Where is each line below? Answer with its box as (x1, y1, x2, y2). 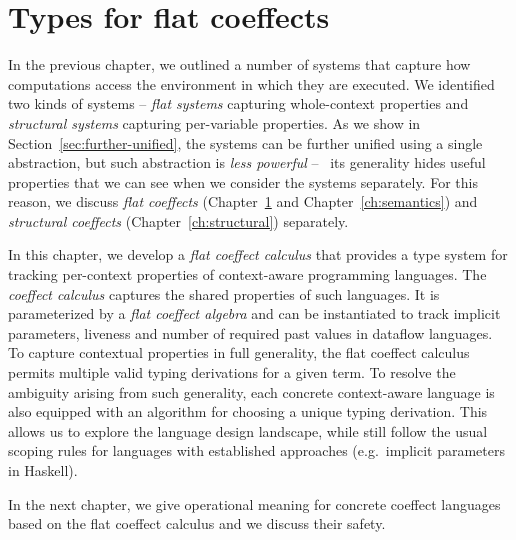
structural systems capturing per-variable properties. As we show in (8, 112, 421, 133)
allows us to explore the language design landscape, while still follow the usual (8, 420, 488, 441)
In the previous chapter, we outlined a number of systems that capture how (8, 54, 471, 75)
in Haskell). (8, 460, 78, 480)
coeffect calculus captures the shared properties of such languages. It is (8, 283, 440, 304)
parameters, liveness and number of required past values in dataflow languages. (8, 322, 493, 343)
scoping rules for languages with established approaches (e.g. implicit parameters (8, 440, 505, 461)
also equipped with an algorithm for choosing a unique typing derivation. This (8, 401, 488, 422)
